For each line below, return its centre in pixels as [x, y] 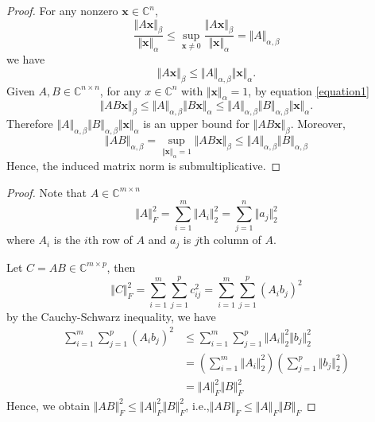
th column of [230, 240]
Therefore [30, 124]
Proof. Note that [47, 192]
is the [67, 240]
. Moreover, [318, 124]
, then [121, 267]
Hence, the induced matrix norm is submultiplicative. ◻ [144, 166]
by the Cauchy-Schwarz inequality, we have [111, 316]
